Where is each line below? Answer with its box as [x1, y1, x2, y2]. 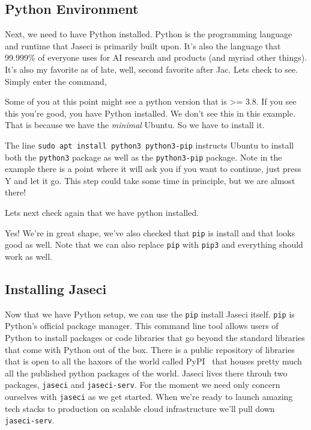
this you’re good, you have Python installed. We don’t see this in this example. [5, 106, 296, 119]
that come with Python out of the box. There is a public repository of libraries [5, 343, 295, 355]
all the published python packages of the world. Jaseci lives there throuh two [5, 366, 288, 379]
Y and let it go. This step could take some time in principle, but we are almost [5, 174, 295, 186]
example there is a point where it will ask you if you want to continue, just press [5, 162, 301, 175]
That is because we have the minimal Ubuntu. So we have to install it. [5, 118, 265, 131]
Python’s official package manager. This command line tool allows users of [5, 319, 279, 332]
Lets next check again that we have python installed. [5, 206, 199, 219]
